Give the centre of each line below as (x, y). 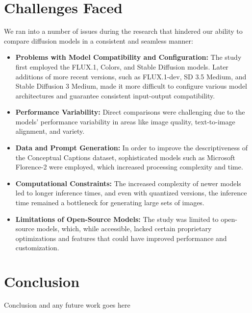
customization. (37, 248)
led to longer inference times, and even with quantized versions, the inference (131, 193)
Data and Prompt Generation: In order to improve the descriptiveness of (131, 148)
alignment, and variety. (50, 131)
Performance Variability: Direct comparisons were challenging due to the (130, 112)
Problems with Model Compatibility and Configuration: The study (128, 57)
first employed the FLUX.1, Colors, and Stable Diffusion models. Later (122, 66)
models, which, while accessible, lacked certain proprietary (124, 229)
